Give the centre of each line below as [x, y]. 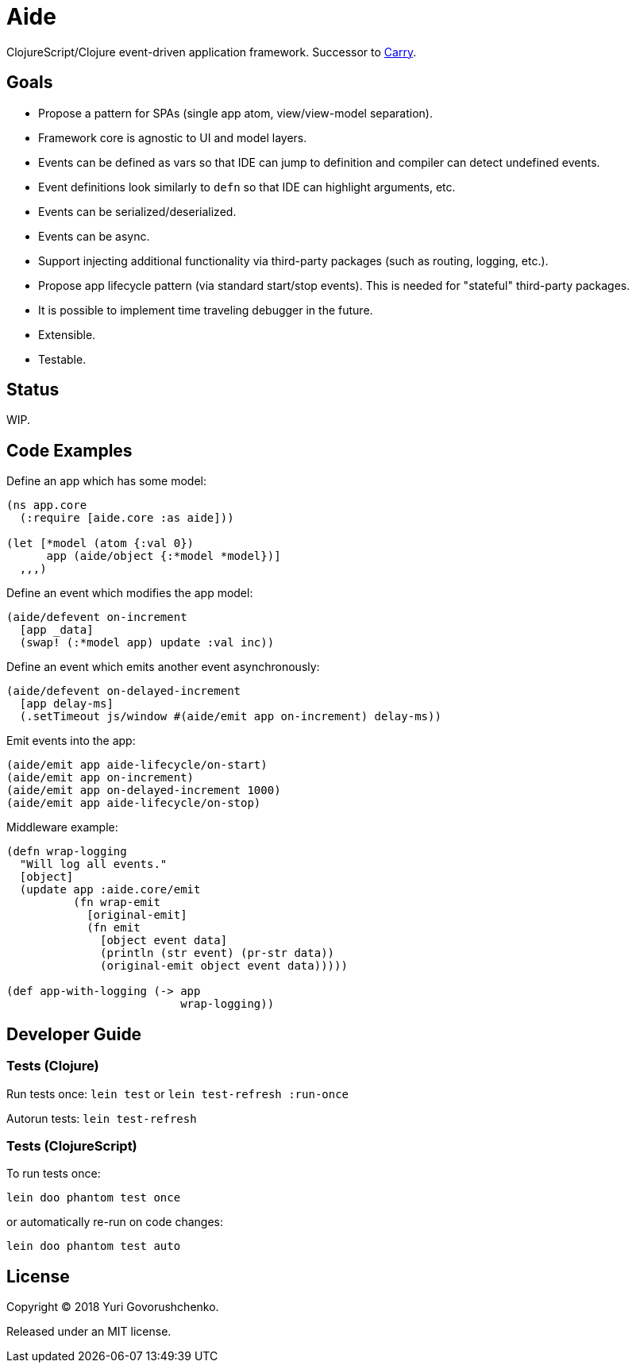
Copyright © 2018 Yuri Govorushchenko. [113, 1307]
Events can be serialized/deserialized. [137, 211]
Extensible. [67, 334]
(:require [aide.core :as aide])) [127, 518]
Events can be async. [94, 236]
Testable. [62, 359]
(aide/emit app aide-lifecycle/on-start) [137, 765]
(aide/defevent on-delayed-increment [124, 691]
